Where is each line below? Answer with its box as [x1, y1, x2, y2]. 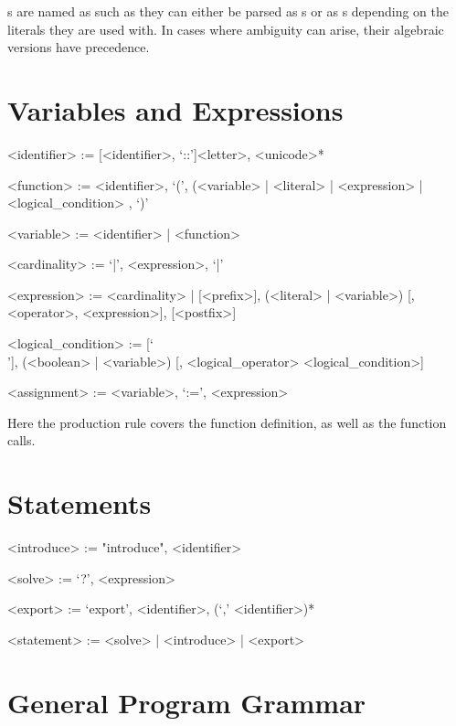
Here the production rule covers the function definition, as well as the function [7, 412, 447, 432]
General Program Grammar [7, 683, 366, 721]
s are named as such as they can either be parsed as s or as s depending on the [7, 2, 449, 20]
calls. [7, 431, 36, 450]
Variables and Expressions [7, 91, 344, 128]
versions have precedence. [7, 37, 150, 57]
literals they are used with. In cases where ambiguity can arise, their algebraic [7, 19, 444, 38]
